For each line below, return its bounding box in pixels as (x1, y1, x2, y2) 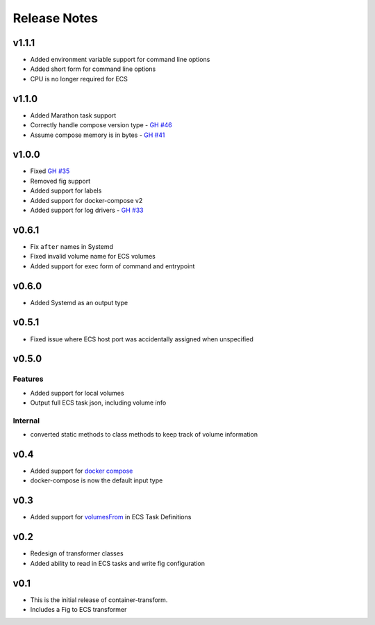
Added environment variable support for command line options (30, 56, 210, 64)
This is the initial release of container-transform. (30, 595, 168, 604)
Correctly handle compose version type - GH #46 (30, 121, 173, 129)
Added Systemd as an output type (30, 298, 128, 307)
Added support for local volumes (30, 389, 124, 397)
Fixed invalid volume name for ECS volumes (30, 252, 156, 261)
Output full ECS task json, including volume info (30, 398, 167, 407)
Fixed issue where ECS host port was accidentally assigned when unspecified (30, 334, 253, 343)
